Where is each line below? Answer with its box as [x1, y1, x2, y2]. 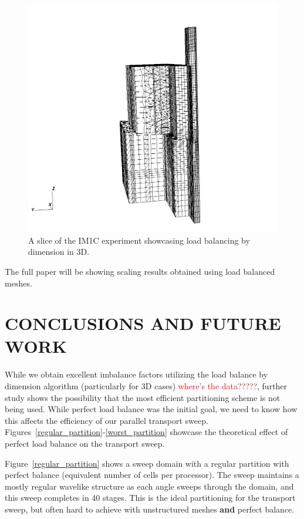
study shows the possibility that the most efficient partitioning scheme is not [5, 391, 281, 403]
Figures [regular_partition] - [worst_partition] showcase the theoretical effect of [5, 426, 288, 438]
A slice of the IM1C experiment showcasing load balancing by [28, 234, 250, 246]
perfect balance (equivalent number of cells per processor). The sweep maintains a [5, 469, 299, 481]
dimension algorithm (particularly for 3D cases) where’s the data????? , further [5, 380, 288, 392]
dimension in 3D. [28, 245, 90, 258]
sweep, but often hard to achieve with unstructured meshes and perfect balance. [5, 503, 295, 515]
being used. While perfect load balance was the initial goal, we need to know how [5, 403, 298, 415]
